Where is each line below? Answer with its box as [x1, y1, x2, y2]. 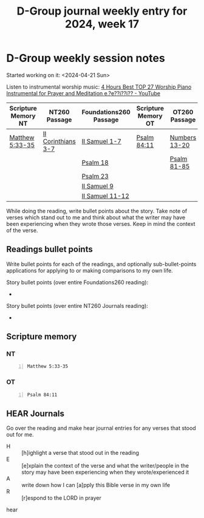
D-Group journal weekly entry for [16, 4, 188, 18]
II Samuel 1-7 [81, 137, 121, 145]
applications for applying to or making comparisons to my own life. [6, 267, 173, 274]
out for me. [6, 431, 35, 438]
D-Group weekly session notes [6, 52, 165, 65]
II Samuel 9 [81, 182, 114, 190]
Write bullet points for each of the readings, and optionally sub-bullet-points [6, 260, 197, 268]
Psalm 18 [81, 158, 109, 166]
